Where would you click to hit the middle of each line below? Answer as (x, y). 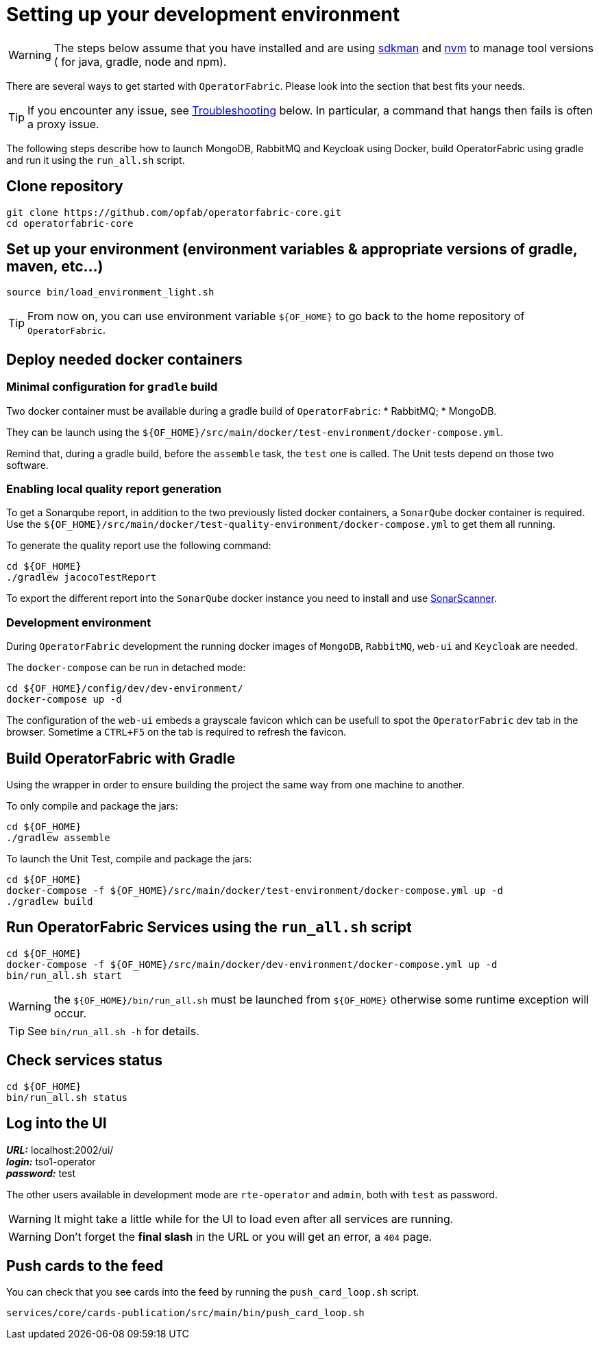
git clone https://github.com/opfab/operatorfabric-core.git (174, 212)
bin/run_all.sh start (64, 975)
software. (27, 465)
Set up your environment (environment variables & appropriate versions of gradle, (292, 250)
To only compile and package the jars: (92, 806)
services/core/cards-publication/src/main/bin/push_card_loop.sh (185, 1313)
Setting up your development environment (203, 14)
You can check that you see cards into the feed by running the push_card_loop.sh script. (213, 1292)
